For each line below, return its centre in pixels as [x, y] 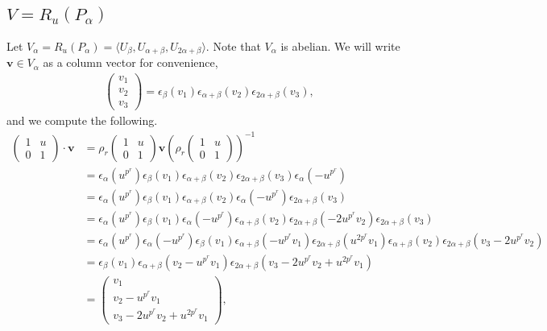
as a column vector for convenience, [131, 62]
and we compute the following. [82, 120]
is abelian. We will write [340, 46]
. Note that [233, 46]
